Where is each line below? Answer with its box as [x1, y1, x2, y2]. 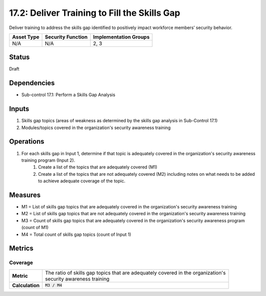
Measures [9, 191, 41, 199]
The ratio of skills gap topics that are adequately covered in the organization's [45, 269, 226, 276]
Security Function [45, 33, 88, 40]
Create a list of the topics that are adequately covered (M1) [38, 164, 158, 170]
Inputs [9, 105, 30, 113]
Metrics [9, 244, 34, 253]
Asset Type [12, 33, 39, 40]
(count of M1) [21, 225, 49, 230]
